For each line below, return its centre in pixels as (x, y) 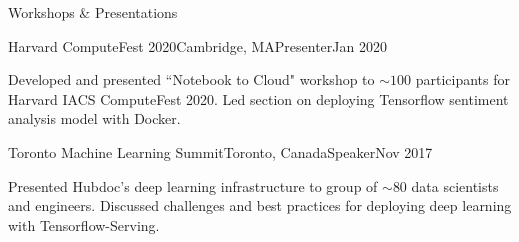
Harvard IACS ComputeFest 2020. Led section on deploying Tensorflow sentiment (258, 98)
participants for (463, 79)
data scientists (455, 185)
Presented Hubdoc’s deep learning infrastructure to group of (193, 185)
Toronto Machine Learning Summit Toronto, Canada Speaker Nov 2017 (220, 151)
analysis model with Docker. (94, 118)
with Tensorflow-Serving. (84, 224)
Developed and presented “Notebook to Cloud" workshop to (191, 79)
